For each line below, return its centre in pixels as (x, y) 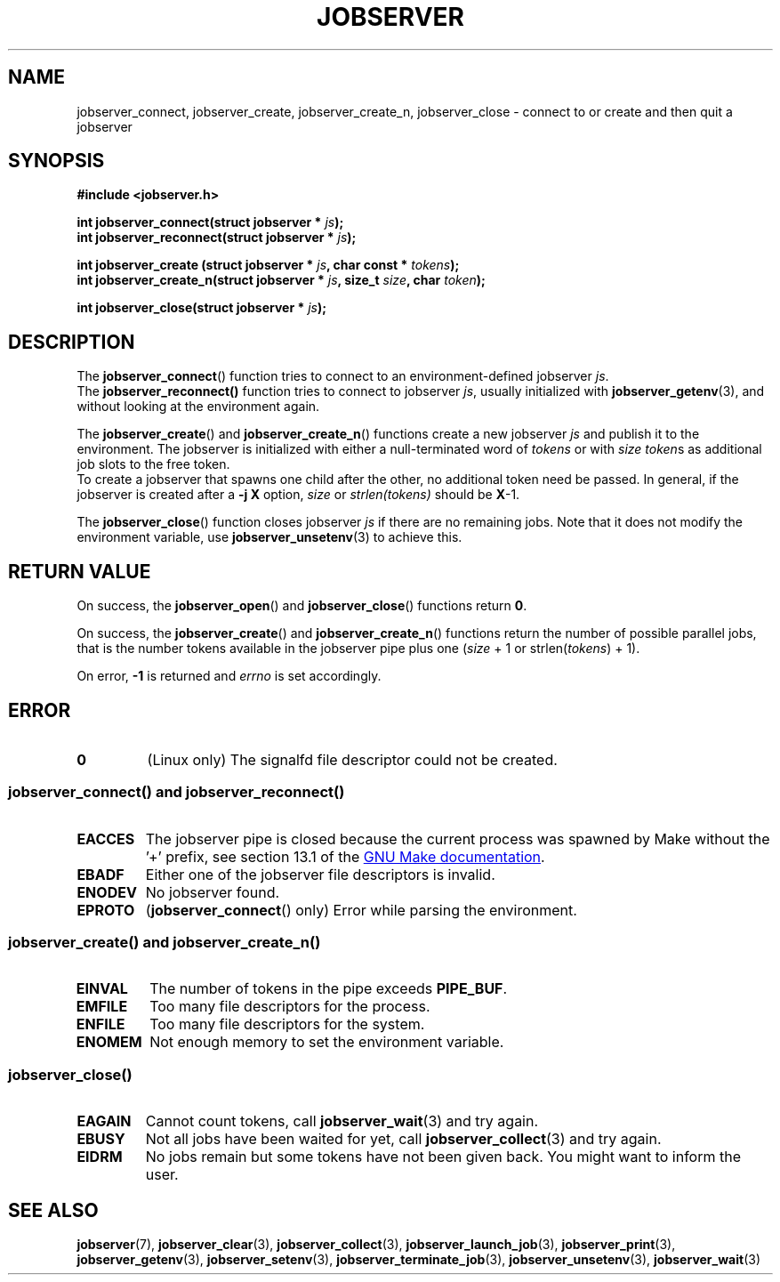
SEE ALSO (53, 1210)
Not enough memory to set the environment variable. (327, 1042)
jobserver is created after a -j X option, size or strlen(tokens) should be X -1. (298, 495)
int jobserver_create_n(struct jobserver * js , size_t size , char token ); (281, 280)
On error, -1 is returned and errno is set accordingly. (229, 676)
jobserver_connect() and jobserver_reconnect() (177, 792)
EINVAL (102, 989)
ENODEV (107, 892)
